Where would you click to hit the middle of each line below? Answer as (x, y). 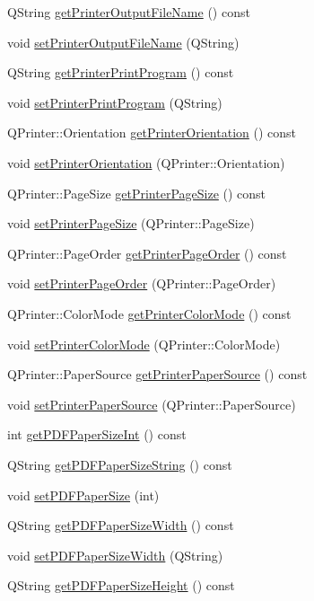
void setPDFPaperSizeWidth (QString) (115, 555)
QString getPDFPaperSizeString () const (120, 464)
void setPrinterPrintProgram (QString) (115, 102)
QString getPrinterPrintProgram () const (121, 72)
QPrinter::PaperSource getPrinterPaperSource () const (157, 374)
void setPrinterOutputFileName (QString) (123, 42)
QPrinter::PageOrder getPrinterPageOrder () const (147, 253)
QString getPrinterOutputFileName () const (129, 12)
